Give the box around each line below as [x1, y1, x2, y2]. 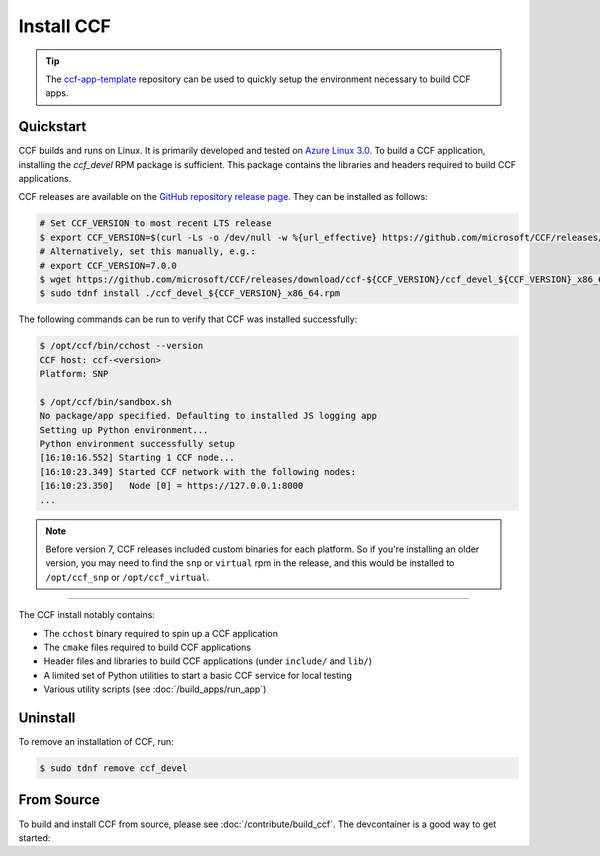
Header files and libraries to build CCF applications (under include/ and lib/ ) [43, 655, 373, 667]
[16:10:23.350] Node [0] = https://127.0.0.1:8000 [39, 480, 304, 492]
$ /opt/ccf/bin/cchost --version [39, 340, 204, 352]
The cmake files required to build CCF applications [43, 641, 252, 653]
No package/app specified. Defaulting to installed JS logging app [39, 410, 378, 422]
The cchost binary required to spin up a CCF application [43, 627, 279, 639]
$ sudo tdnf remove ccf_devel [39, 763, 188, 774]
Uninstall [18, 709, 76, 726]
